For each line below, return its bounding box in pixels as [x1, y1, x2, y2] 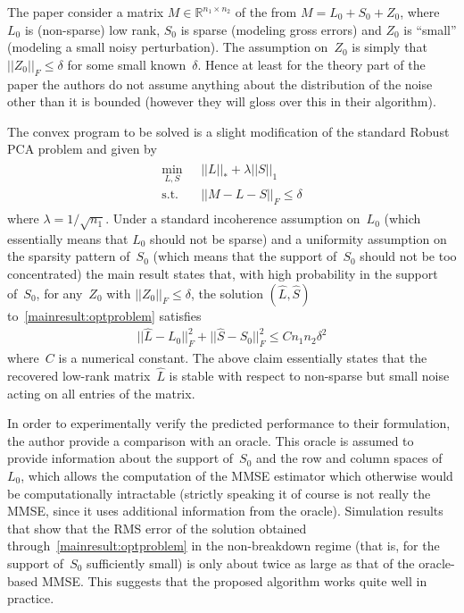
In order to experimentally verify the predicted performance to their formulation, [7, 414, 451, 432]
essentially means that [7, 229, 128, 248]
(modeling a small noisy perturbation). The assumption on [7, 38, 328, 56]
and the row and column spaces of [255, 449, 443, 467]
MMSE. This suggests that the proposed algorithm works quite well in [41, 571, 427, 590]
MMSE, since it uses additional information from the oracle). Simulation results [7, 501, 443, 520]
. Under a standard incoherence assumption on [105, 209, 360, 228]
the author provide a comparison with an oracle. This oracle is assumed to [7, 431, 414, 449]
